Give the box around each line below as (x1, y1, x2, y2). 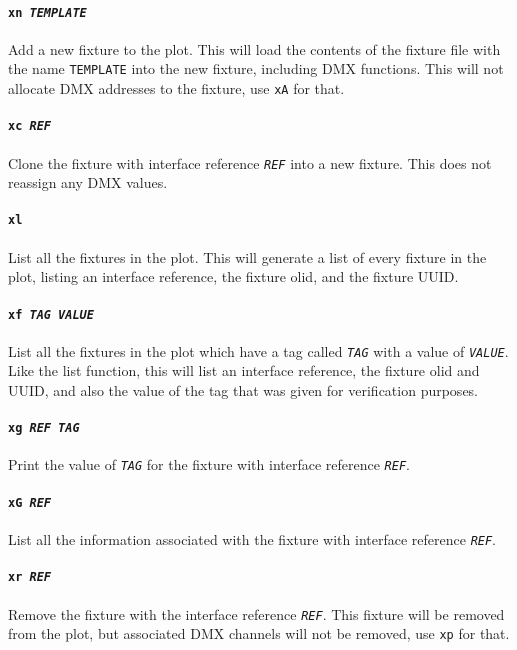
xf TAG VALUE (8, 307, 94, 322)
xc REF (8, 119, 51, 134)
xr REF (8, 570, 51, 585)
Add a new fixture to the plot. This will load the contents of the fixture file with (8, 38, 501, 59)
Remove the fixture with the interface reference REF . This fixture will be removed (8, 603, 505, 624)
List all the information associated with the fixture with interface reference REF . (8, 529, 497, 549)
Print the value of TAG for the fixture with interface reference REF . (8, 454, 410, 475)
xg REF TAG (8, 421, 80, 436)
